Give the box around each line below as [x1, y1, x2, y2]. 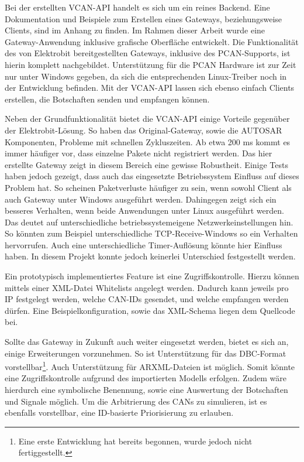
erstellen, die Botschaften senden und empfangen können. [5, 93, 210, 105]
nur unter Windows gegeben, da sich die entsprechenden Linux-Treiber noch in [5, 70, 287, 82]
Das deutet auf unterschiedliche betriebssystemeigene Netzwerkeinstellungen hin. [5, 215, 293, 228]
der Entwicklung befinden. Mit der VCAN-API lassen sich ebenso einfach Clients [5, 81, 295, 94]
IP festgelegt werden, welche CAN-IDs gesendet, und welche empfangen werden [5, 293, 289, 305]
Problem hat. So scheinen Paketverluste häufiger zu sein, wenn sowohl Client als [5, 181, 292, 193]
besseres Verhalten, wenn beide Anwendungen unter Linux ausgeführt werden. [5, 204, 284, 217]
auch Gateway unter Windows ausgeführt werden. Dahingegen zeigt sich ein [5, 193, 277, 205]
